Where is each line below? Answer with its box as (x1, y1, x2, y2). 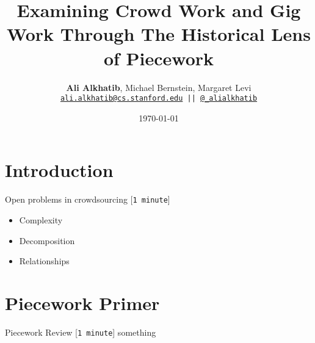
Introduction (5, 157, 114, 182)
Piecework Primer (5, 290, 160, 315)
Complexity (19, 213, 63, 226)
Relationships (19, 255, 70, 267)
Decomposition (19, 234, 75, 247)
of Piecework (103, 45, 214, 70)
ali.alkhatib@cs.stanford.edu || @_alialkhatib (60, 94, 258, 103)
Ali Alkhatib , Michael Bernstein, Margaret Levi (66, 81, 252, 93)
